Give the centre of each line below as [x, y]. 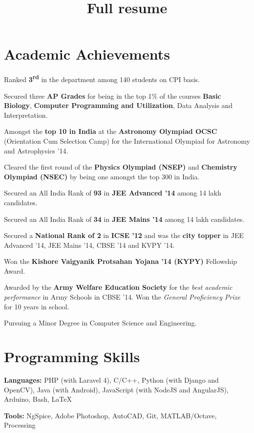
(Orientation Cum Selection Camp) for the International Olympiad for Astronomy [127, 141]
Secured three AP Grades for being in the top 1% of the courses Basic [113, 96]
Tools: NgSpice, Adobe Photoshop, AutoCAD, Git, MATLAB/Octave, [110, 415]
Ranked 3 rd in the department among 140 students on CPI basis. [102, 78]
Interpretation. [26, 115]
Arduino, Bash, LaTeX [38, 399]
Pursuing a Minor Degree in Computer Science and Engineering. [100, 323]
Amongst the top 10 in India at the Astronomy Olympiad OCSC [111, 131]
